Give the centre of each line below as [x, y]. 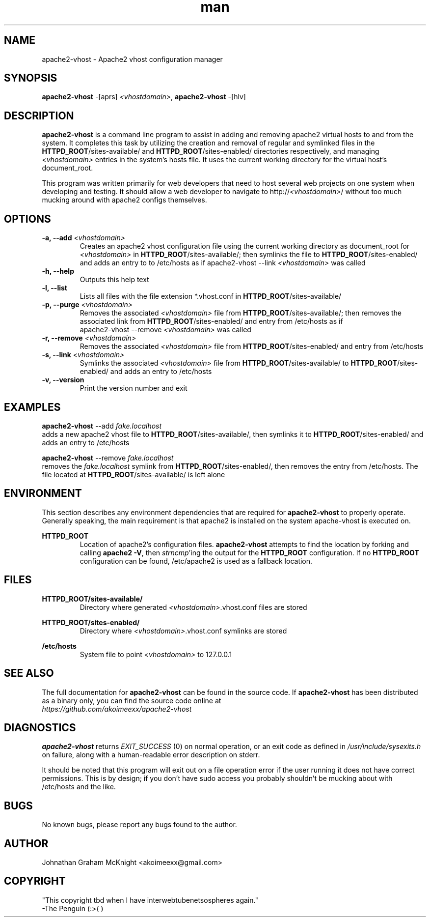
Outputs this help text [114, 280]
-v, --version [63, 380]
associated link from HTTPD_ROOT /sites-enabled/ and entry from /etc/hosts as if [211, 321]
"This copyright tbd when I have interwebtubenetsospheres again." [150, 900]
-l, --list [54, 288]
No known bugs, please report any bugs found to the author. [139, 825]
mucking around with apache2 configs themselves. [124, 200]
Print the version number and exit [134, 388]
